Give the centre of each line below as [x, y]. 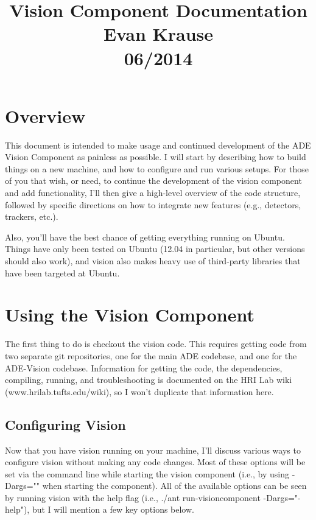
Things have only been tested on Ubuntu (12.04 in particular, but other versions [155, 249]
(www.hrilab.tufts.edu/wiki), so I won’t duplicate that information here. [139, 391]
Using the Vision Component [130, 314]
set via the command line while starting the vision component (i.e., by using [147, 473]
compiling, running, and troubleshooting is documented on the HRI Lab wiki [149, 380]
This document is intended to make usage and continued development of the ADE [158, 145]
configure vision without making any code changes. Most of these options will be [155, 462]
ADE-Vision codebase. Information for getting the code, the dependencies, [144, 367]
